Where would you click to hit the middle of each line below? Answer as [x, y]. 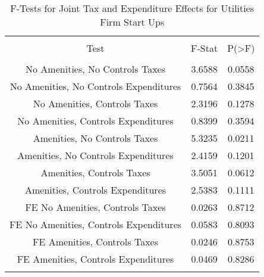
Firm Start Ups [132, 22]
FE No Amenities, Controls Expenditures [96, 224]
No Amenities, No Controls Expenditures [95, 86]
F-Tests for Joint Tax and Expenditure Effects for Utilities [132, 8]
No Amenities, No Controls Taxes [95, 69]
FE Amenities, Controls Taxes [95, 242]
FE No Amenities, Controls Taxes [95, 207]
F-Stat [205, 48]
